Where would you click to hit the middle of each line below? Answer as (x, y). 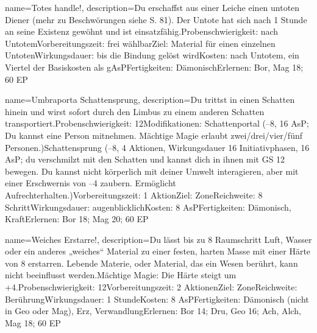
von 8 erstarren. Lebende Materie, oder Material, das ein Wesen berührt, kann (151, 263)
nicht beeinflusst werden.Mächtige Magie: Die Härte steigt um (121, 275)
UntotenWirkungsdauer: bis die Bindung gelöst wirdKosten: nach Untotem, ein (152, 55)
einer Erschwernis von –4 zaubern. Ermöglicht (91, 183)
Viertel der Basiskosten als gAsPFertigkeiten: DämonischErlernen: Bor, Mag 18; (154, 67)
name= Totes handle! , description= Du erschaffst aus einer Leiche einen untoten (152, 7)
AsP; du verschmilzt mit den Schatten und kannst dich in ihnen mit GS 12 (145, 159)
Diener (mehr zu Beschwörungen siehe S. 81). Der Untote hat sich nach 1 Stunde (156, 19)
